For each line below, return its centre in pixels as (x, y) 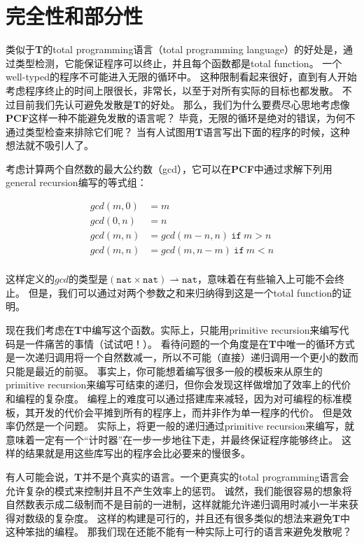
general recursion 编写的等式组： (76, 182)
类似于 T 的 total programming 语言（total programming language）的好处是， (174, 49)
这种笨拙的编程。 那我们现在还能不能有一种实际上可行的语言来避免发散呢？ (179, 531)
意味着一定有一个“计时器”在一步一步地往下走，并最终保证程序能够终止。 (172, 439)
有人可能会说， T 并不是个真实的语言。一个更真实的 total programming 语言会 (177, 476)
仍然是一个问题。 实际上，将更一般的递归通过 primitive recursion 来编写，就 (184, 426)
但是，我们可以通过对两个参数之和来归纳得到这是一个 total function (180, 292)
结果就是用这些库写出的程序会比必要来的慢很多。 (138, 453)
